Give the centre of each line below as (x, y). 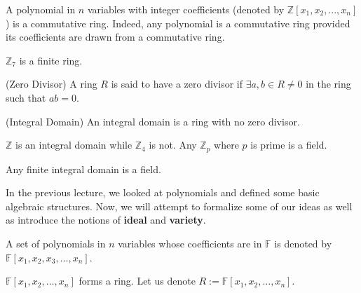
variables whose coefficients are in (190, 243)
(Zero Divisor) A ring (52, 84)
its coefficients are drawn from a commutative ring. (115, 37)
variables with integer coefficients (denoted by (186, 9)
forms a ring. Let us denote (137, 281)
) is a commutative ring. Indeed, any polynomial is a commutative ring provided (178, 23)
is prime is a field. (289, 145)
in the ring (328, 84)
